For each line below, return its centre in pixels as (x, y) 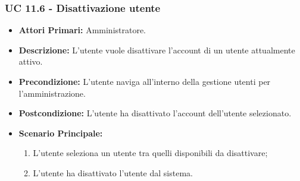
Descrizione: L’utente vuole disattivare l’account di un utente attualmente (157, 50)
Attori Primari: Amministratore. (82, 30)
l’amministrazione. (52, 93)
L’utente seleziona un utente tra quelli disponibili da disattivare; (150, 153)
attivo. (31, 61)
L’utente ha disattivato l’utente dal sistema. (113, 172)
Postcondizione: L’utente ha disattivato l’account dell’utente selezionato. (155, 113)
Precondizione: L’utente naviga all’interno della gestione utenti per (145, 81)
